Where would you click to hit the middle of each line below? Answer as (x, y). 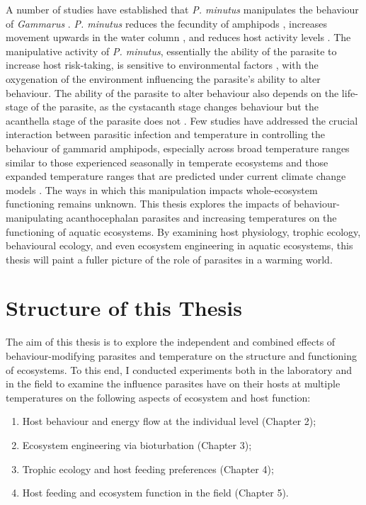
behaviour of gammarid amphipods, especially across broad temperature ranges (178, 148)
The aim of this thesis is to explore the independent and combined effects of (171, 342)
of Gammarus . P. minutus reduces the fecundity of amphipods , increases (166, 23)
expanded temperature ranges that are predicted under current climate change (176, 176)
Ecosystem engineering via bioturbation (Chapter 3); (137, 444)
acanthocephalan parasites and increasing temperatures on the (201, 217)
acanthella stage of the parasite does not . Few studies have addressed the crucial (182, 120)
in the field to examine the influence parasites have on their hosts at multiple (173, 384)
